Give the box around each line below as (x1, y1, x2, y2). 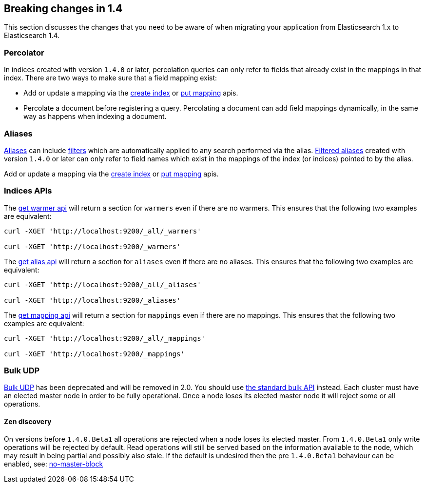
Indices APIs (4, 186, 52, 196)
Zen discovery (4, 417, 52, 426)
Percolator (4, 47, 44, 58)
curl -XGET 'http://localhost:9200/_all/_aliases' (4, 280, 201, 289)
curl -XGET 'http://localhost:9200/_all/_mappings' (4, 334, 206, 342)
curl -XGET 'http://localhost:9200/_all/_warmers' (4, 227, 201, 235)
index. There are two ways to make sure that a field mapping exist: (4, 74, 217, 82)
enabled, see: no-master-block (4, 459, 103, 468)
